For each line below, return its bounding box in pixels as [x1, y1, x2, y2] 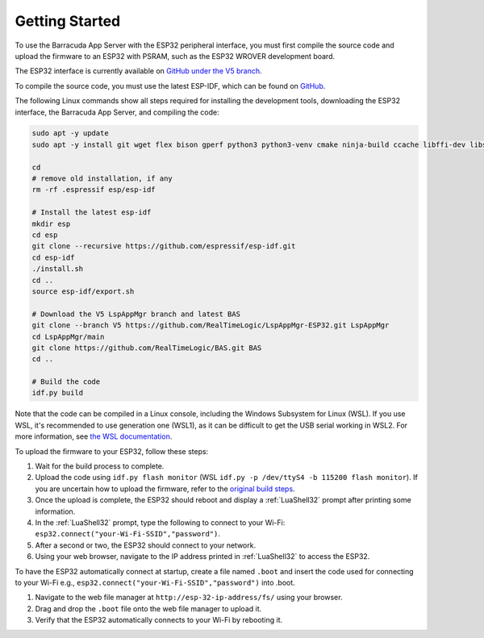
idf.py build [31, 388, 84, 398]
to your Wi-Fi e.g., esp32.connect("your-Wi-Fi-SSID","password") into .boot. [15, 578, 296, 587]
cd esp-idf [31, 252, 75, 262]
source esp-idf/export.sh [31, 286, 135, 296]
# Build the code [31, 377, 101, 386]
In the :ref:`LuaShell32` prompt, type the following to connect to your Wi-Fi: [35, 517, 286, 527]
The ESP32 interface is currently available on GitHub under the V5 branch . [15, 66, 262, 76]
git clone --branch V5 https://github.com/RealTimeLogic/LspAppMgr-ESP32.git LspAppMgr [31, 321, 390, 330]
